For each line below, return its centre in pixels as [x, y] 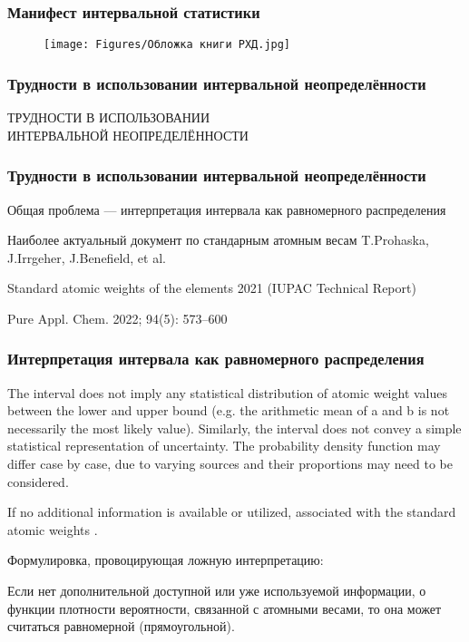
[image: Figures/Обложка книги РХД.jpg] [167, 45]
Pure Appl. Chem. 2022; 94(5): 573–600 [117, 318]
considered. [38, 481]
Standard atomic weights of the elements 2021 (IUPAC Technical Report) [212, 288]
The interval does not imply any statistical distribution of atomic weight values [228, 392]
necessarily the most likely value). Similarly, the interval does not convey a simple [234, 428]
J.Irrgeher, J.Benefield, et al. [87, 257]
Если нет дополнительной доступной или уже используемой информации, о [217, 591]
